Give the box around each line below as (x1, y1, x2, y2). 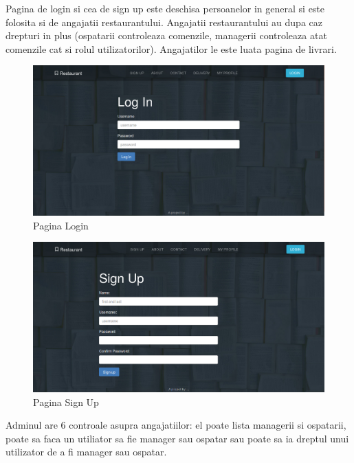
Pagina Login (33, 218, 89, 232)
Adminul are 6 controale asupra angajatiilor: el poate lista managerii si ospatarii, (5, 418, 346, 432)
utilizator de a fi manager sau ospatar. (5, 444, 167, 459)
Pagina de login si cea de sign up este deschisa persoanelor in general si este (5, 1, 325, 15)
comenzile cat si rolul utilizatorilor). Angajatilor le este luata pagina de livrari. (5, 41, 337, 56)
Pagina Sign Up (33, 394, 99, 409)
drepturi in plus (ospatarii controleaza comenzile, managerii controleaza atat (5, 28, 327, 43)
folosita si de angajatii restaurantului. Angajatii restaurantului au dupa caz (5, 14, 322, 29)
